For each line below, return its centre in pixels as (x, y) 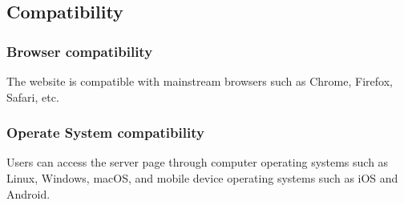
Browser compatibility (80, 51)
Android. (28, 193)
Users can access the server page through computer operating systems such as (198, 162)
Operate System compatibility (105, 133)
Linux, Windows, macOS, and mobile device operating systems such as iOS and (202, 178)
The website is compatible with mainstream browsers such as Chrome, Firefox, (200, 81)
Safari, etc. (33, 96)
